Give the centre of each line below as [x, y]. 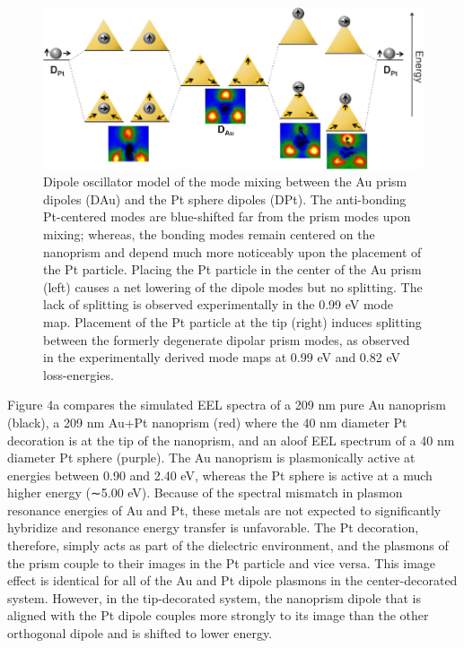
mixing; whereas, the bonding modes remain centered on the [209, 233]
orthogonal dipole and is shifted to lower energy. [140, 633]
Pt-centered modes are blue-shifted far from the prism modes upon [227, 216]
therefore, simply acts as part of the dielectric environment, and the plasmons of [228, 545]
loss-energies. [79, 374]
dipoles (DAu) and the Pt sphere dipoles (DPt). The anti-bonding [225, 199]
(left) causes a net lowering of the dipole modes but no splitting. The [233, 286]
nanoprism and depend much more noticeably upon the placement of [232, 251]
